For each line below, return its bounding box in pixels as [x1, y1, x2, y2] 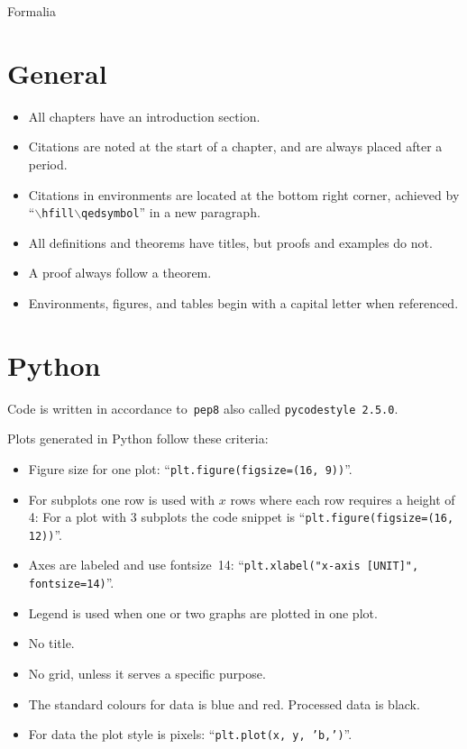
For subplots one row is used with [28, 489, 215, 508]
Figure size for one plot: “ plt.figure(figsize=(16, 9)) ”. [28, 459, 353, 478]
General [7, 54, 107, 91]
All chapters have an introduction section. [28, 106, 261, 125]
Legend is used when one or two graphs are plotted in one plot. [28, 603, 378, 622]
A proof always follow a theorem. [28, 263, 212, 282]
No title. [28, 634, 75, 653]
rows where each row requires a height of [230, 489, 455, 508]
